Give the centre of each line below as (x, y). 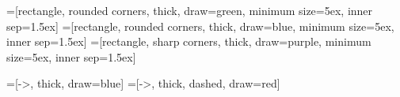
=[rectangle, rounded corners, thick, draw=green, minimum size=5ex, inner (190, 10)
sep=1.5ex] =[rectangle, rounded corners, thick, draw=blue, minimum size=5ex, (200, 26)
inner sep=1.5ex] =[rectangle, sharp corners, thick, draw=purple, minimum (189, 41)
